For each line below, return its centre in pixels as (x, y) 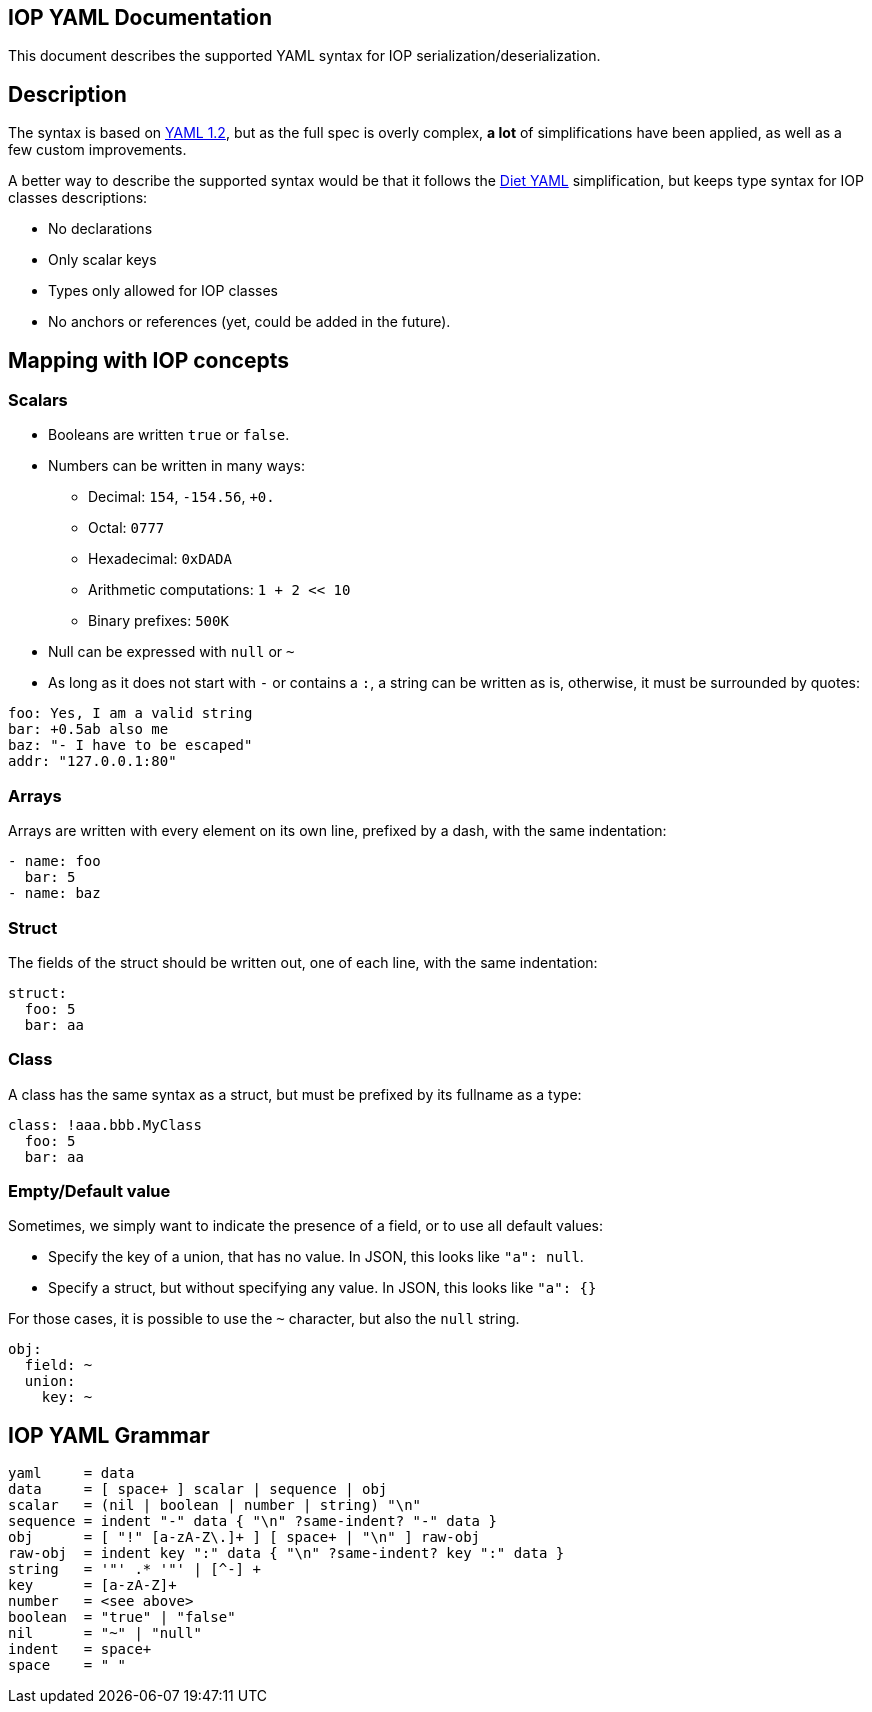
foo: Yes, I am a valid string (130, 713)
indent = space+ (80, 1649)
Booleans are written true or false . (169, 435)
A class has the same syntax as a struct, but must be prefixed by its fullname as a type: (295, 1094)
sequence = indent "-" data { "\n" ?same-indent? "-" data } (252, 1521)
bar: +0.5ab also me (88, 729)
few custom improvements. (97, 150)
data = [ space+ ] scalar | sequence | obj (198, 1489)
